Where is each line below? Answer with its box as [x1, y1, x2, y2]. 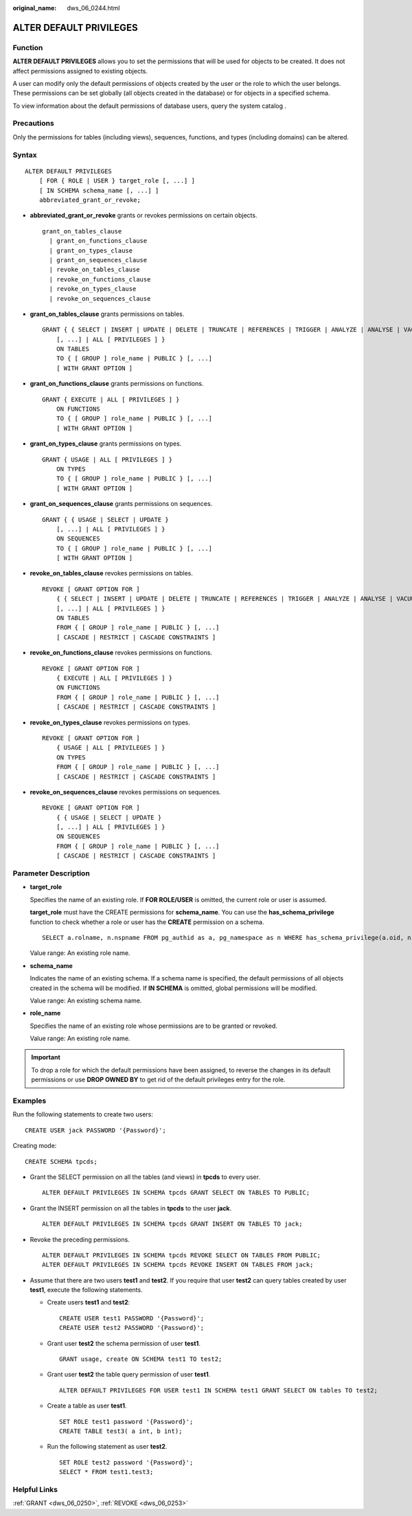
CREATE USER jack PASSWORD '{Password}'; [25, 1126, 166, 1134]
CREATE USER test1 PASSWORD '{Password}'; [59, 1314, 205, 1322]
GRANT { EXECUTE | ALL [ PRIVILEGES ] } [42, 395, 180, 403]
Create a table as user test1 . [47, 1401, 127, 1410]
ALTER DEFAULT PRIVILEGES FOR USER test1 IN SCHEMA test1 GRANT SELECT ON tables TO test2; [59, 1386, 378, 1394]
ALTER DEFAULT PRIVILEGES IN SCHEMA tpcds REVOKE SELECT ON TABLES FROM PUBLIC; [42, 1251, 321, 1259]
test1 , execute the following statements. [30, 1286, 144, 1294]
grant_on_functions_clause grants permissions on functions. [30, 380, 204, 388]
